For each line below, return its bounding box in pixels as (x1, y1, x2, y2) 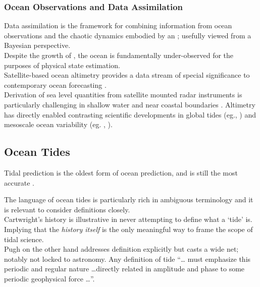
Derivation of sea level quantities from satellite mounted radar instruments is (4, 89, 242, 100)
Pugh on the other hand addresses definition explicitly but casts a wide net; (4, 244, 239, 254)
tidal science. (4, 234, 44, 244)
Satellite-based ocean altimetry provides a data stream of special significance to (4, 70, 250, 80)
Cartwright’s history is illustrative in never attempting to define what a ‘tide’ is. (4, 214, 252, 224)
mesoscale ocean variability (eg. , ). (4, 119, 113, 130)
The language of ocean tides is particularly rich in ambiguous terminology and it (4, 194, 253, 205)
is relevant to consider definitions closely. (4, 204, 130, 214)
